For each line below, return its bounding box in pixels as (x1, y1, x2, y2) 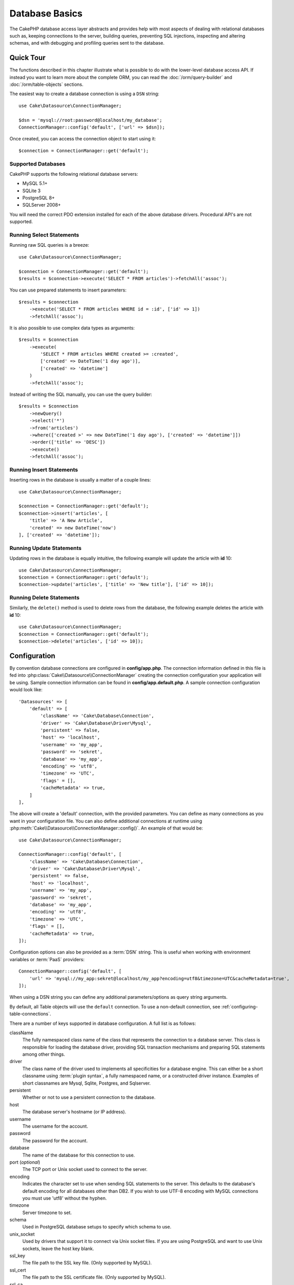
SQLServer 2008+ (22, 202, 61, 208)
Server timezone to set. (22, 1209, 72, 1216)
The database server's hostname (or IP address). (22, 1109, 126, 1115)
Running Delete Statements (9, 594, 80, 601)
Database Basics (9, 8, 83, 19)
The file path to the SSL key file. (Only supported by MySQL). (22, 1260, 152, 1266)
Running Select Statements (9, 231, 80, 238)
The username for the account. (22, 1123, 88, 1129)
